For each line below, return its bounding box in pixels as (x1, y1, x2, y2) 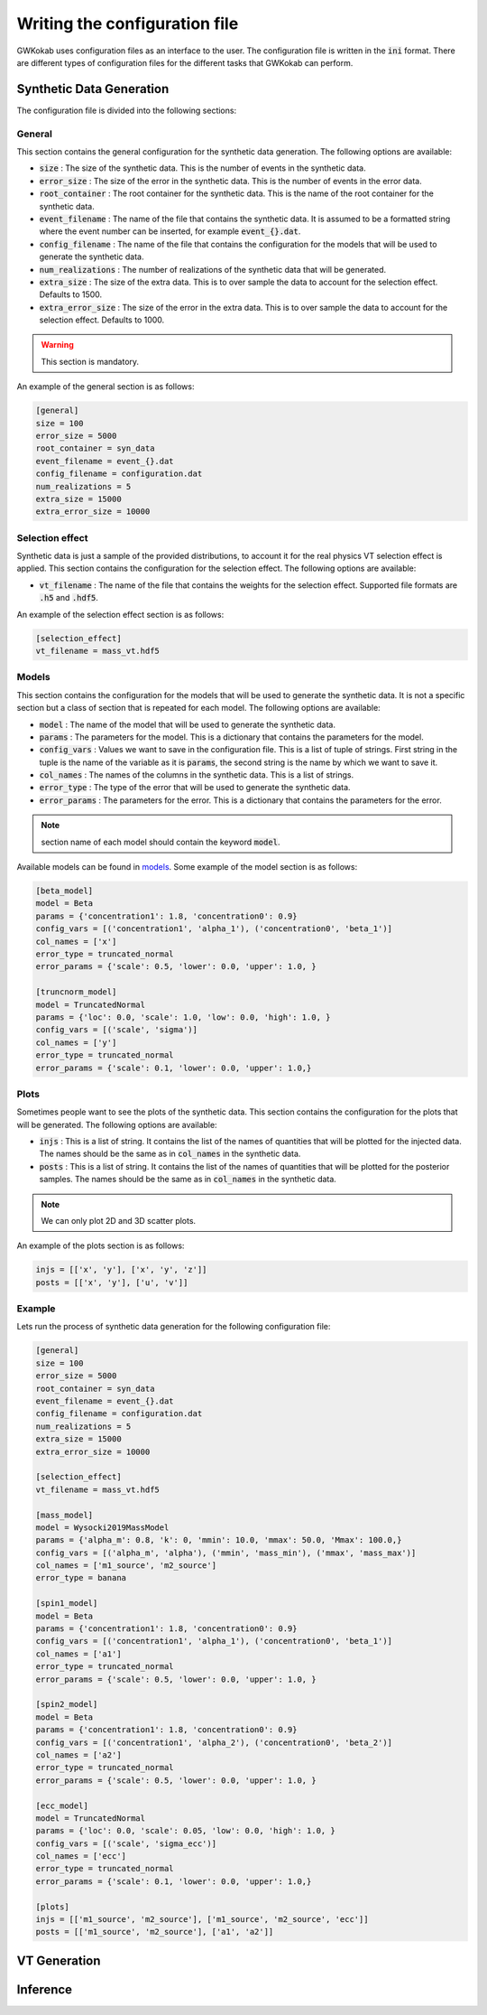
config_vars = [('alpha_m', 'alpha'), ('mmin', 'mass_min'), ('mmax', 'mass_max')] (35, 1547, 417, 1558)
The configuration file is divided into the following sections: (16, 105, 237, 116)
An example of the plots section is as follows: (16, 1240, 185, 1251)
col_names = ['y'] (35, 1037, 117, 1048)
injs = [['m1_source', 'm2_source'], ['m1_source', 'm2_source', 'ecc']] (35, 1915, 369, 1925)
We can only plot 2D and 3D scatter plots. (41, 1215, 197, 1226)
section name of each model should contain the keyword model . (41, 836, 280, 847)
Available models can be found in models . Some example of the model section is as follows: (16, 862, 358, 872)
